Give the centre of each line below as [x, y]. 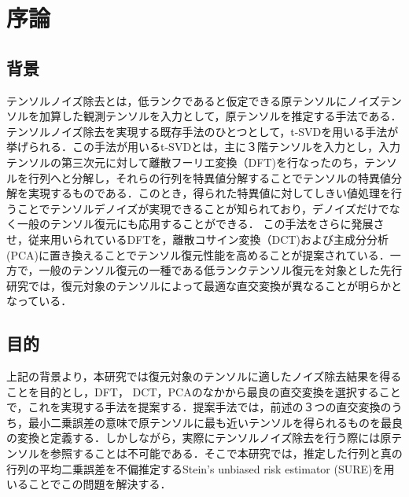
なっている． [39, 301]
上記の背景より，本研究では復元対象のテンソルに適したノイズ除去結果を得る [204, 376]
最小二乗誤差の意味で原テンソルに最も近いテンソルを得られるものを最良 [215, 422]
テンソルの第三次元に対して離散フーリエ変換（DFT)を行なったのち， [185, 162]
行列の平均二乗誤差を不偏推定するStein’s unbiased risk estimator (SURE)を [195, 468]
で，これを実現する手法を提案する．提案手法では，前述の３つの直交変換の [199, 407]
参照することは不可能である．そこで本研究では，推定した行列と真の [226, 453]
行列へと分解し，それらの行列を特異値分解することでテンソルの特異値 [209, 177]
